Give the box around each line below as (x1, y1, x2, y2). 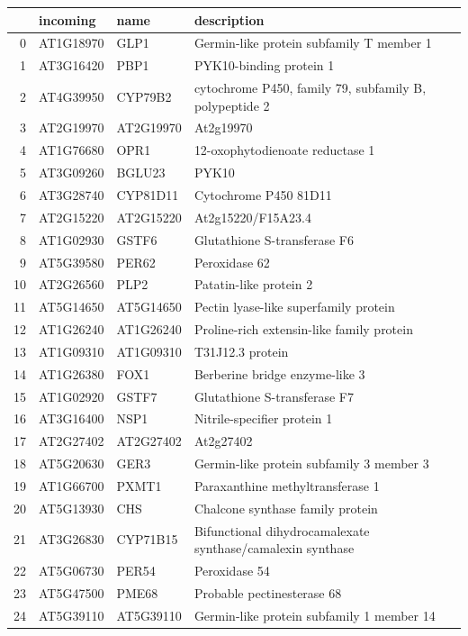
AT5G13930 (39, 498, 104, 517)
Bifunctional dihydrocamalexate (193, 521, 370, 540)
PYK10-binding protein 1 (193, 56, 335, 75)
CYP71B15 (116, 530, 178, 549)
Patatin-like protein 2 (193, 275, 313, 294)
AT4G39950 (39, 86, 104, 105)
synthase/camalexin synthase (193, 539, 355, 558)
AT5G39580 (39, 252, 104, 271)
